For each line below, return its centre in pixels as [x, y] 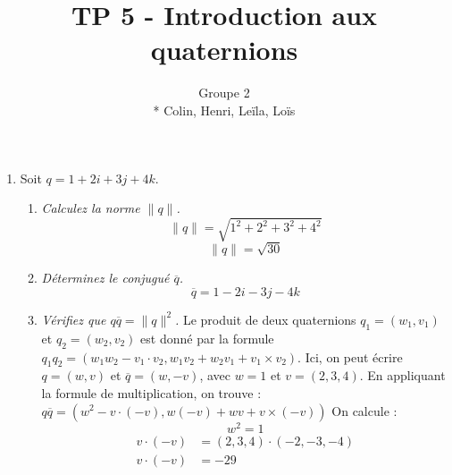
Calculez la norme [91, 208]
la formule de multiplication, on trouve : [151, 392]
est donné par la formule [207, 338]
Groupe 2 [224, 93]
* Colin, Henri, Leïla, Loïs [224, 110]
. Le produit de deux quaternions [265, 319]
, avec [215, 375]
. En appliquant [402, 375]
